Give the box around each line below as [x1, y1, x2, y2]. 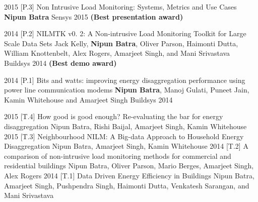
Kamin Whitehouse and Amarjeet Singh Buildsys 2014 [4, 94, 173, 105]
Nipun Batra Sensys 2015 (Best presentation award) [4, 11, 183, 22]
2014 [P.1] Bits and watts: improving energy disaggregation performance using [4, 74, 245, 85]
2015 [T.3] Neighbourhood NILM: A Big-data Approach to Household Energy [4, 131, 244, 141]
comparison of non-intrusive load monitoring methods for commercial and [4, 150, 231, 161]
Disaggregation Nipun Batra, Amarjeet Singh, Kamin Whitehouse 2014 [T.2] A [4, 141, 248, 151]
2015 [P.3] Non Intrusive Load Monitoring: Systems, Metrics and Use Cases [4, 2, 237, 12]
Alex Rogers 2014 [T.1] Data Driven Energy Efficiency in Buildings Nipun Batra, [4, 170, 254, 180]
